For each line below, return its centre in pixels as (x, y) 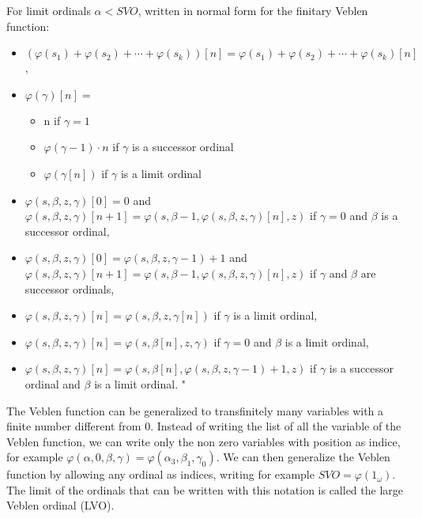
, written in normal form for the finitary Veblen (253, 10)
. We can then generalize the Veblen (303, 457)
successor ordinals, (70, 288)
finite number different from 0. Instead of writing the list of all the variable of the (204, 426)
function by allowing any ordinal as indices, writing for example (160, 474)
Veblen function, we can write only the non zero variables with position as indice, (203, 441)
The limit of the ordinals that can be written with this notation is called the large (205, 489)
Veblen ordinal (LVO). (60, 505)
